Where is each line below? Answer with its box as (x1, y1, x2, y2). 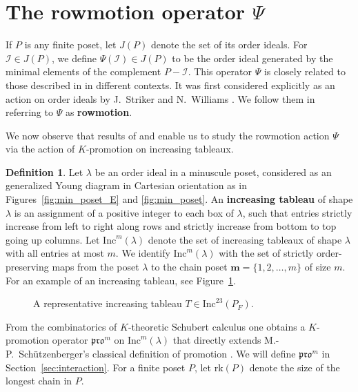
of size (304, 259, 331, 274)
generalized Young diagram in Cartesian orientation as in (6, 178, 247, 193)
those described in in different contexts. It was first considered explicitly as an (6, 77, 335, 92)
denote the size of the (249, 360, 340, 374)
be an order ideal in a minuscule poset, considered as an (95, 164, 332, 179)
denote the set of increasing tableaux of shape (148, 232, 342, 246)
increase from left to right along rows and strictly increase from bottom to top (6, 219, 337, 233)
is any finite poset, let (24, 37, 117, 52)
